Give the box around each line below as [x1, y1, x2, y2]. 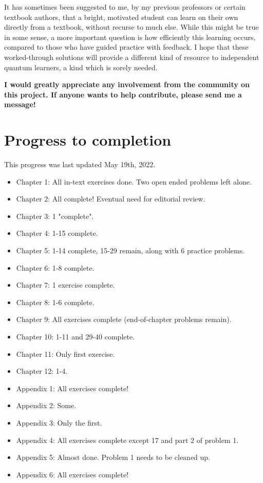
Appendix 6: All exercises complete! [16, 469, 129, 479]
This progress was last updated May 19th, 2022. [4, 159, 156, 170]
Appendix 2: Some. [16, 400, 77, 411]
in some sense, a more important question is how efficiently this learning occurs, [4, 31, 256, 42]
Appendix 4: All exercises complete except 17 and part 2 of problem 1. [16, 434, 239, 445]
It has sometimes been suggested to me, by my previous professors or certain [4, 2, 246, 12]
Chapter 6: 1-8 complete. [16, 262, 95, 273]
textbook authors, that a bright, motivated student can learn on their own [4, 11, 238, 22]
